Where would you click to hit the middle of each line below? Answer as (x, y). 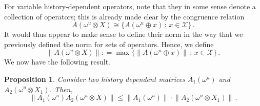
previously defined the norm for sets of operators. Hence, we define (109, 44)
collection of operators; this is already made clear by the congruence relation (124, 16)
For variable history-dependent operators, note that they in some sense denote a (130, 6)
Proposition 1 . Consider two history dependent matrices (95, 79)
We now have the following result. (57, 62)
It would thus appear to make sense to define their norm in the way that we (124, 34)
